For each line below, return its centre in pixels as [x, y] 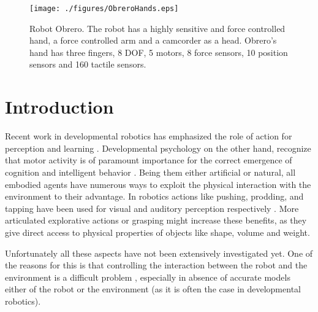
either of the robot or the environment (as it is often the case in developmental [153, 289]
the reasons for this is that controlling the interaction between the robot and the [156, 265]
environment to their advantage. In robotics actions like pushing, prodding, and [154, 196]
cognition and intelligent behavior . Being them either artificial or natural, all [150, 172]
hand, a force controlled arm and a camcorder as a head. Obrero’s [153, 40]
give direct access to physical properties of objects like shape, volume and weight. [157, 232]
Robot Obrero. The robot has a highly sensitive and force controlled [157, 28]
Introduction [59, 107]
